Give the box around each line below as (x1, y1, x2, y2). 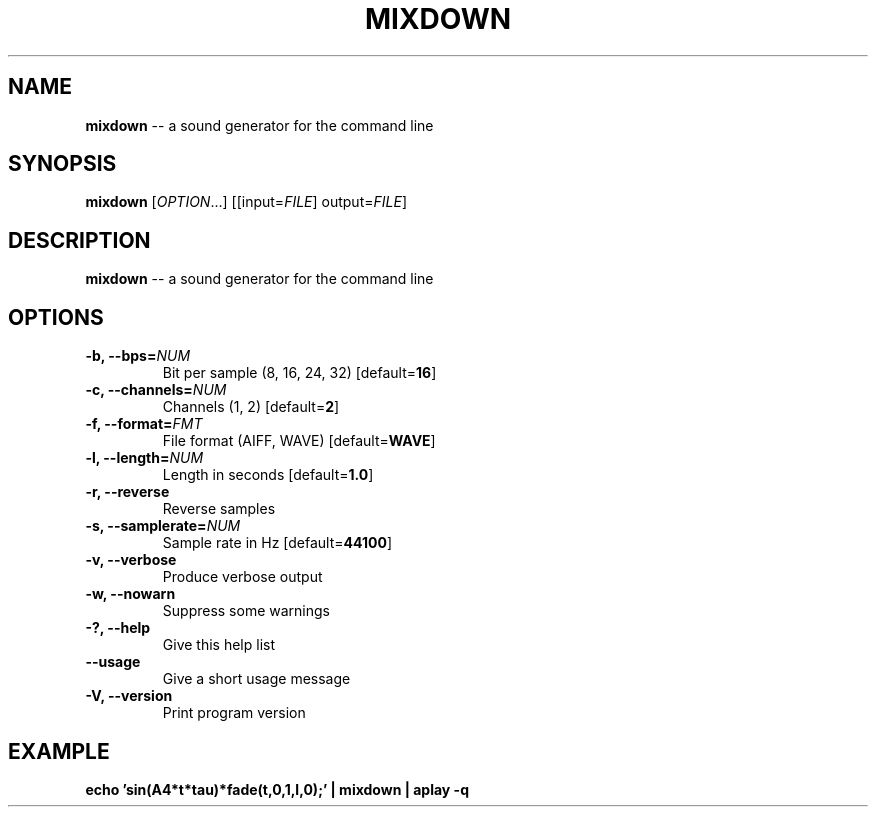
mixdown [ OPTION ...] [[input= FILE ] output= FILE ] (85, 193, 407, 211)
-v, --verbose (85, 551, 177, 569)
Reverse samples (162, 500, 276, 518)
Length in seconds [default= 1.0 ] (162, 466, 374, 484)
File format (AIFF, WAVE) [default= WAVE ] (162, 432, 436, 450)
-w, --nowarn (85, 585, 176, 603)
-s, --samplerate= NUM (85, 517, 241, 535)
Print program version (162, 704, 306, 722)
